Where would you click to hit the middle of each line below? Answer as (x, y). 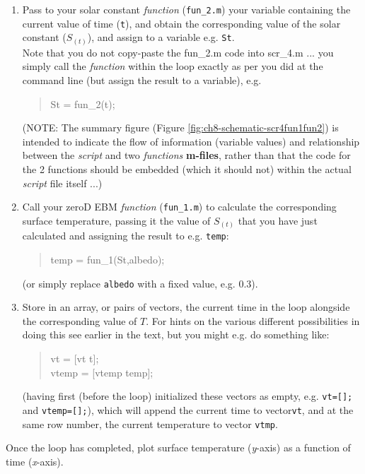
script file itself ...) (62, 183)
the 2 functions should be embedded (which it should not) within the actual (187, 168)
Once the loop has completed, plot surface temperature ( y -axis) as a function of (178, 448)
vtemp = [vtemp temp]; (102, 372)
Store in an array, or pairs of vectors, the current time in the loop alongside (186, 307)
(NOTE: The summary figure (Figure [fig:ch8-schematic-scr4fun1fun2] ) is (180, 128)
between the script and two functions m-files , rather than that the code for (186, 155)
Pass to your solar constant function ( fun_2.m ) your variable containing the (186, 9)
